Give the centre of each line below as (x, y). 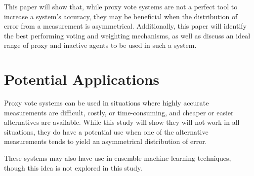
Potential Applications (82, 79)
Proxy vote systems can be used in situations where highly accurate (106, 103)
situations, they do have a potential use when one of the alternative (106, 131)
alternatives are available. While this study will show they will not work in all (122, 122)
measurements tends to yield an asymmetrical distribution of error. (106, 141)
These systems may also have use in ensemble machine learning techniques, (118, 158)
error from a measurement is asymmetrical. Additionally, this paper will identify (125, 26)
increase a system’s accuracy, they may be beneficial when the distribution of (121, 16)
